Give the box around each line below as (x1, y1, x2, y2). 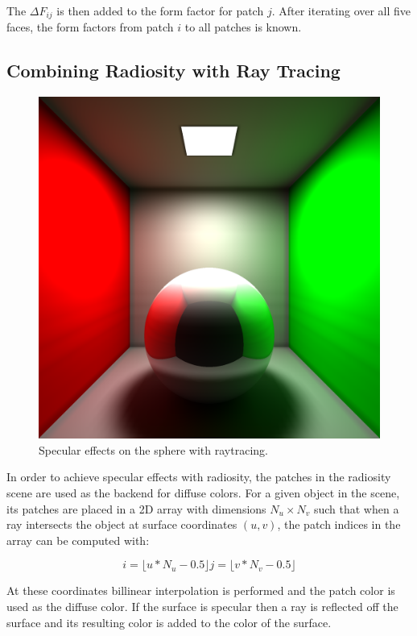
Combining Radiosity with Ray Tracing (6, 58, 341, 83)
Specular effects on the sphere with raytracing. (39, 441, 268, 458)
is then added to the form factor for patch (56, 2, 264, 19)
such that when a (313, 500, 399, 517)
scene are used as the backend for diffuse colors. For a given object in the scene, (6, 484, 400, 501)
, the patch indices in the (277, 516, 401, 533)
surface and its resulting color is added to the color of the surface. (6, 613, 332, 630)
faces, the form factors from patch (6, 19, 174, 35)
